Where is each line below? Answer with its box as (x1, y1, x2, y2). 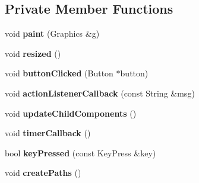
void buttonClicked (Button (5, 67, 113, 79)
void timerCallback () (5, 127, 91, 139)
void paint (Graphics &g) (5, 27, 100, 40)
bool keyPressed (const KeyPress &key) (5, 146, 156, 159)
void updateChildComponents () (5, 107, 137, 119)
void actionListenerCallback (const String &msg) (5, 86, 195, 99)
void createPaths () (5, 166, 81, 179)
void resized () (5, 47, 61, 59)
